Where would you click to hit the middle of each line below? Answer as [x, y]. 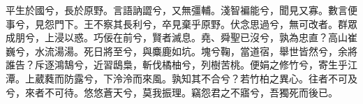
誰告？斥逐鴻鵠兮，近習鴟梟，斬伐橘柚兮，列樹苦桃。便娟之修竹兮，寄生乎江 [181, 65]
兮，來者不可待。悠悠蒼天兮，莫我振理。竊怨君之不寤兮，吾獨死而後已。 [172, 92]
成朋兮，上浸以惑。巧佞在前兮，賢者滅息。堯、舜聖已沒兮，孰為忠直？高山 [177, 37]
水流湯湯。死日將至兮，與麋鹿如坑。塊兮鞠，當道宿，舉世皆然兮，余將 [196, 51]
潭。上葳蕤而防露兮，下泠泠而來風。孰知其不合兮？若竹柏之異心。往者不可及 [181, 78]
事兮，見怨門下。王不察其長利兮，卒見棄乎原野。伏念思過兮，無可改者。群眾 [181, 23]
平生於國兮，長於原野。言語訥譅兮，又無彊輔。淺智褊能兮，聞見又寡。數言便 [181, 10]
